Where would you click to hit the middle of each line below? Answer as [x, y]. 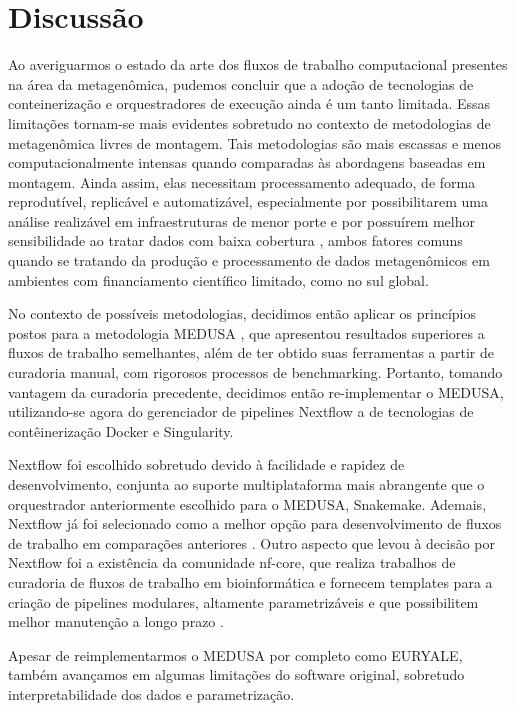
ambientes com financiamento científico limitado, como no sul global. [218, 279]
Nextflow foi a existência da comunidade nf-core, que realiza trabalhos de [232, 562]
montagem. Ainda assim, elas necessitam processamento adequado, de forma [242, 181]
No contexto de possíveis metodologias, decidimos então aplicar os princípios [242, 313]
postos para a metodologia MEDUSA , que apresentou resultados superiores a [246, 332]
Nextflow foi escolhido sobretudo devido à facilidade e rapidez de [206, 464]
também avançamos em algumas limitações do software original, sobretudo [236, 674]
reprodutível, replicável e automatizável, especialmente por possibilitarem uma [248, 201]
